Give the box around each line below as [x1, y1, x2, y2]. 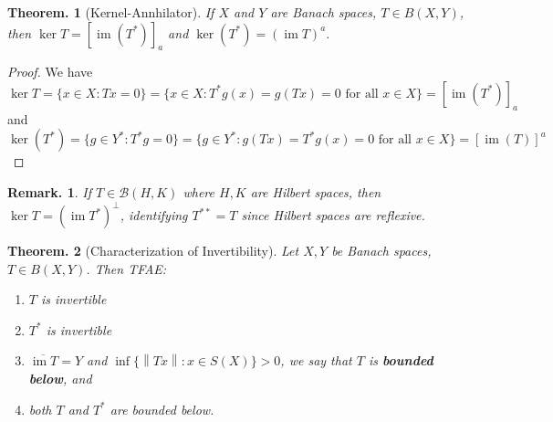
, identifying [120, 206, 188, 225]
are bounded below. [110, 399, 214, 418]
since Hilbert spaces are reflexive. [241, 206, 425, 225]
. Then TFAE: [86, 258, 167, 278]
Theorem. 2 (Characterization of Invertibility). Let [7, 241, 299, 260]
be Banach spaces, [331, 241, 432, 260]
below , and [28, 369, 92, 388]
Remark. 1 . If [7, 182, 91, 201]
